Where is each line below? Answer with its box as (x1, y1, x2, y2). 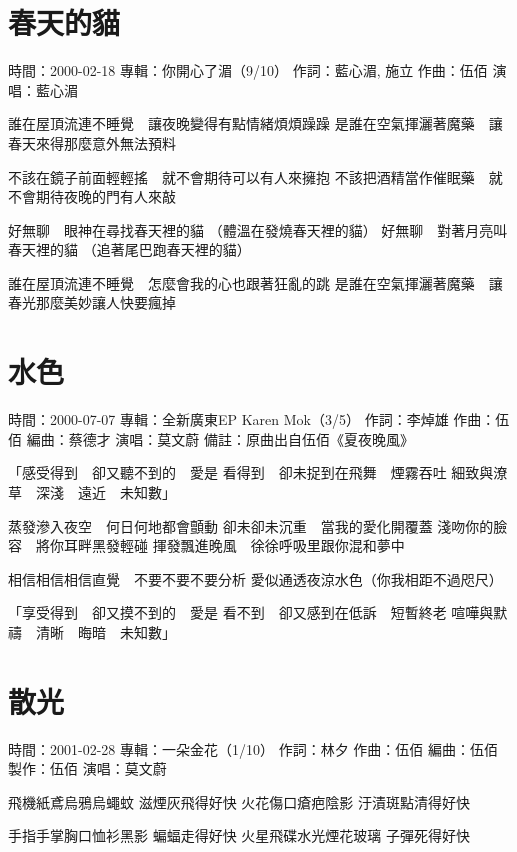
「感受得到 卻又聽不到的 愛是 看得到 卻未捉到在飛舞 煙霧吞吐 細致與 (8, 462, 494, 483)
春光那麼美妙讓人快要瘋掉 (8, 292, 176, 313)
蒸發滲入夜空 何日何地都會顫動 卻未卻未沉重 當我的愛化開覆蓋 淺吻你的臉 (8, 515, 508, 536)
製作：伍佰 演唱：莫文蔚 (8, 758, 167, 779)
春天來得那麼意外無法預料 (8, 132, 176, 153)
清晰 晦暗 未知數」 (35, 621, 176, 642)
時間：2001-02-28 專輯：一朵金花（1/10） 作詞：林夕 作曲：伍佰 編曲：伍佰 (8, 738, 498, 759)
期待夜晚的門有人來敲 (35, 186, 176, 207)
